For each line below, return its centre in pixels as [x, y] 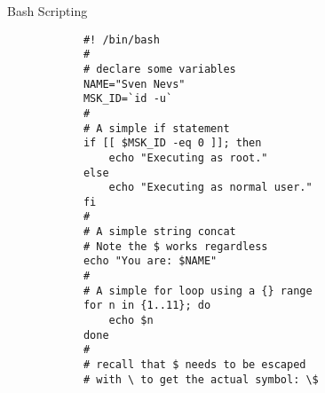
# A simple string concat [159, 232]
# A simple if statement [156, 128]
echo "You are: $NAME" [150, 261]
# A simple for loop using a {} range [198, 291]
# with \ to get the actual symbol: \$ [201, 379]
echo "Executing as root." [188, 157]
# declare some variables [159, 69]
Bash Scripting [48, 11]
